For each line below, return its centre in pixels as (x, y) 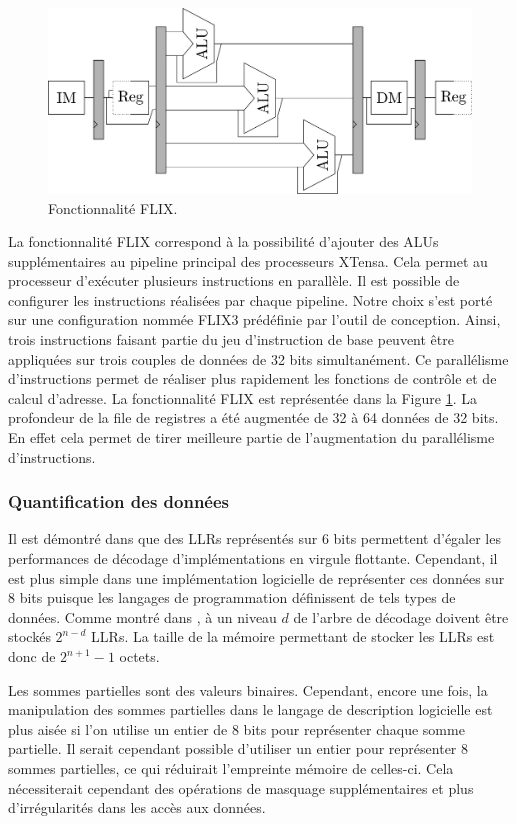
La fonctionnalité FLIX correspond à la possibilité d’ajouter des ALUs (223, 241)
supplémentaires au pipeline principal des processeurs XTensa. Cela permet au (248, 260)
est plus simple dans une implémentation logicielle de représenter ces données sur (256, 577)
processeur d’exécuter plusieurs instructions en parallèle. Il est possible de (234, 280)
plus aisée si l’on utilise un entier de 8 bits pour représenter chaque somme (236, 728)
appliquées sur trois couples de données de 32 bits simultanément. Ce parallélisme (258, 358)
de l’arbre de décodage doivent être (401, 616)
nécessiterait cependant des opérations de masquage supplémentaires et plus (241, 787)
